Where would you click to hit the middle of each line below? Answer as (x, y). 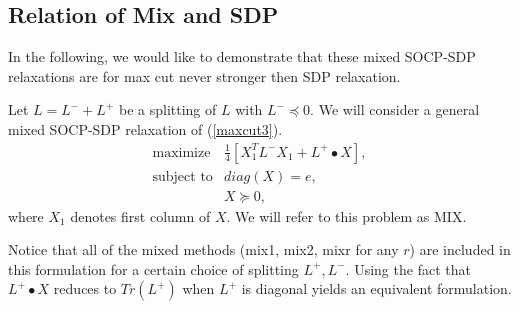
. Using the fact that (408, 268)
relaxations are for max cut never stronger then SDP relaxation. (204, 75)
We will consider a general (399, 109)
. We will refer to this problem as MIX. (346, 215)
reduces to (85, 288)
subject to (182, 176)
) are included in (460, 249)
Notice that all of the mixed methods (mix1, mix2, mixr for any (203, 249)
